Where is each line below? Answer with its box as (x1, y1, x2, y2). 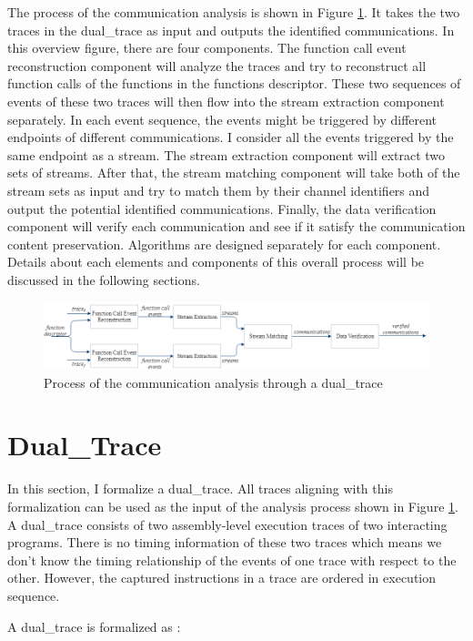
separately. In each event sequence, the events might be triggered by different (7, 109, 438, 128)
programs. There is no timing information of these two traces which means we (7, 533, 442, 552)
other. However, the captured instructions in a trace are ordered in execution (7, 568, 437, 587)
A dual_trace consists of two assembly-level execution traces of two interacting (7, 514, 448, 534)
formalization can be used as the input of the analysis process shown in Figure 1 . (7, 496, 458, 515)
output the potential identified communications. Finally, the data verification (7, 198, 437, 218)
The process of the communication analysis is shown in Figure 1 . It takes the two (7, 3, 460, 21)
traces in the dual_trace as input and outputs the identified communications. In (7, 20, 455, 39)
